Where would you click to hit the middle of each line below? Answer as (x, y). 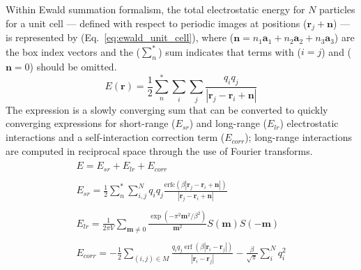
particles (337, 9)
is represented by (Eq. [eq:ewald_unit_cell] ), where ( (120, 37)
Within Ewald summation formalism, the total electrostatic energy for (155, 9)
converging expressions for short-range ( (91, 123)
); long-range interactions (298, 137)
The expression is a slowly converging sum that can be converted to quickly (167, 109)
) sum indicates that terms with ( (230, 51)
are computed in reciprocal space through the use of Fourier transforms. (159, 150)
